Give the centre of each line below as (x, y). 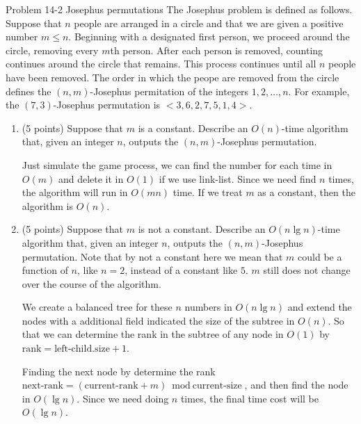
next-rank (42, 386)
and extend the (320, 307)
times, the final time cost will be (249, 398)
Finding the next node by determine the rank (119, 371)
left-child (73, 349)
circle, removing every (52, 50)
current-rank (111, 386)
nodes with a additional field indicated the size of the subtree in (158, 320)
